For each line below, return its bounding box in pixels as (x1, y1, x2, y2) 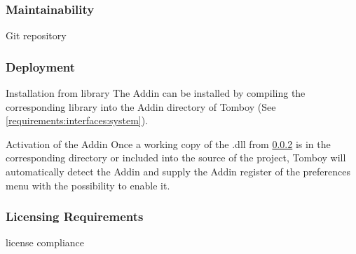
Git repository (6, 28, 67, 43)
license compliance (6, 235, 85, 250)
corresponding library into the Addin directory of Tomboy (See (6, 99, 276, 114)
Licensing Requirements (6, 208, 144, 225)
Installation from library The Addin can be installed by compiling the (6, 86, 306, 100)
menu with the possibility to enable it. (6, 178, 170, 192)
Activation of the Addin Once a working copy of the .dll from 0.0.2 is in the (6, 136, 331, 151)
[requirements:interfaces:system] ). (6, 113, 149, 128)
